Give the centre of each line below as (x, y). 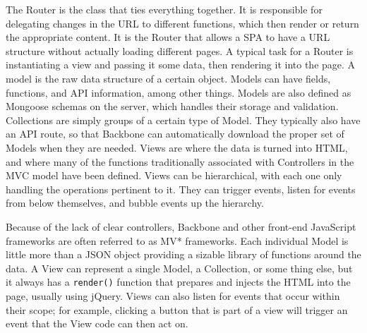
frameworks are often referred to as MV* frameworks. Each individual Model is (177, 240)
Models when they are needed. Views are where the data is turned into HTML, (177, 147)
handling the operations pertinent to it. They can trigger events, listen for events (181, 189)
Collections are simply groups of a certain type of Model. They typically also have (183, 120)
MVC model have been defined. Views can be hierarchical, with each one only (174, 175)
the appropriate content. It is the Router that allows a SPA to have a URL (168, 37)
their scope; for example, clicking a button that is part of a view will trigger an (177, 309)
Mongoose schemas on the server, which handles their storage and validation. (172, 106)
